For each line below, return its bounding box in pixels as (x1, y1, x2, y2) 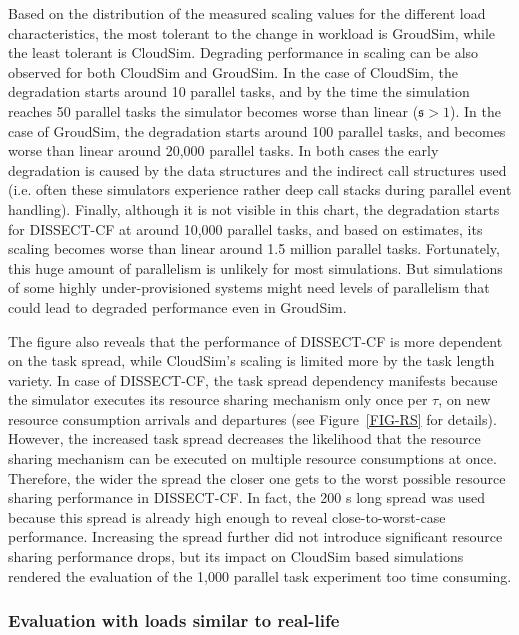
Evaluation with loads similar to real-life (8, 608, 340, 633)
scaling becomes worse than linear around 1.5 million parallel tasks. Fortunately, (8, 238, 500, 259)
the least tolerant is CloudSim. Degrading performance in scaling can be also (8, 42, 479, 63)
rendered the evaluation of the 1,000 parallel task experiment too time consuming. (8, 565, 512, 586)
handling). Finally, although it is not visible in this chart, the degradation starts (8, 198, 500, 219)
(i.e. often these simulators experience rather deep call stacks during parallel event (8, 179, 512, 200)
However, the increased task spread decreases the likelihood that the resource (8, 428, 481, 449)
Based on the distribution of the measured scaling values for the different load (8, 3, 486, 23)
